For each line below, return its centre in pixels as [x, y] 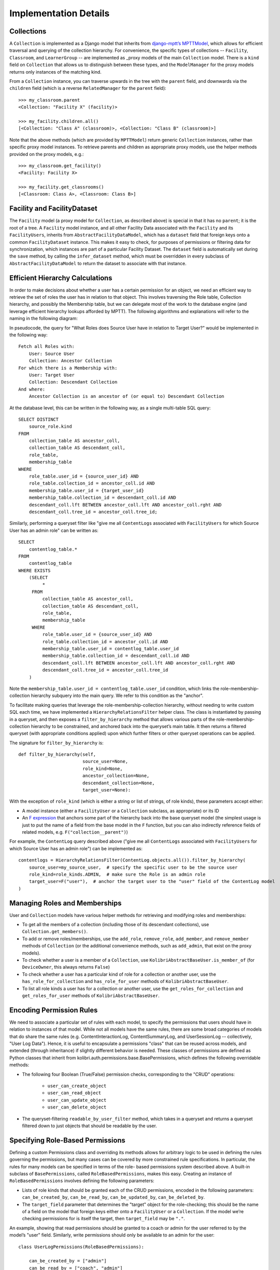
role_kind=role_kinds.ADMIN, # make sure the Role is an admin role [117, 874]
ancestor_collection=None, [116, 776]
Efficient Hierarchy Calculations [61, 278]
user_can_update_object [77, 1100]
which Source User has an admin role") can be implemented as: [76, 848]
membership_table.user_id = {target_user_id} [86, 490]
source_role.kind [50, 426]
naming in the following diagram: [44, 319]
